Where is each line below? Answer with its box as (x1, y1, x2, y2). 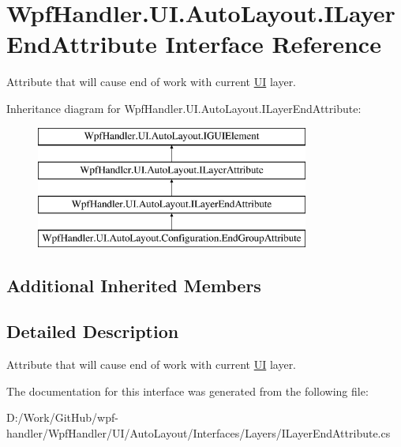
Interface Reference (165, 28, 381, 60)
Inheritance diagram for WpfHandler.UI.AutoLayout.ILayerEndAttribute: (6, 100, 362, 116)
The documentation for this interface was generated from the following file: (6, 382, 369, 399)
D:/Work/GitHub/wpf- (6, 409, 118, 426)
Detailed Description (6, 319, 179, 344)
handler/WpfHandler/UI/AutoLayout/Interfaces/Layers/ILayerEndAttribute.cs (6, 425, 391, 441)
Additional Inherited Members (6, 272, 261, 297)
